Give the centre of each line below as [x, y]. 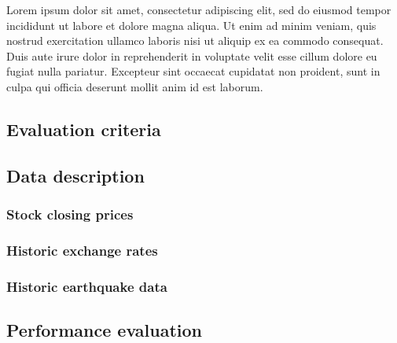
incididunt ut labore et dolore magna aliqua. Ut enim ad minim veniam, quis [191, 25]
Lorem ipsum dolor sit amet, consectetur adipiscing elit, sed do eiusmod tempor [199, 9]
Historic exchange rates [82, 250]
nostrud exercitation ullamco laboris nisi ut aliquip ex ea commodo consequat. [195, 41]
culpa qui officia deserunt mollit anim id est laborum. [135, 86]
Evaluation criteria [84, 129]
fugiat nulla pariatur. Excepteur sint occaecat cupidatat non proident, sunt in [193, 71]
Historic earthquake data [87, 286]
